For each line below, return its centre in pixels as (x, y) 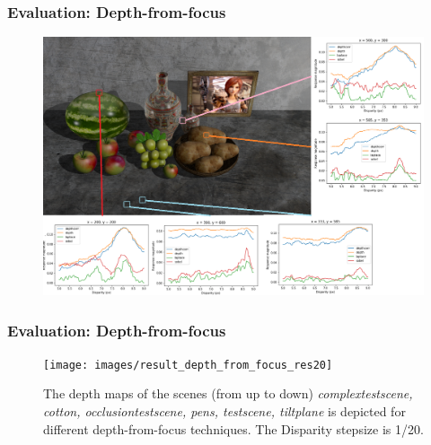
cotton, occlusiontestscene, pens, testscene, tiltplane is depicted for (224, 411)
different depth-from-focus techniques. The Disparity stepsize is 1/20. (233, 428)
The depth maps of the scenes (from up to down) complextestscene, (228, 393)
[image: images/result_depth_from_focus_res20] (188, 365)
